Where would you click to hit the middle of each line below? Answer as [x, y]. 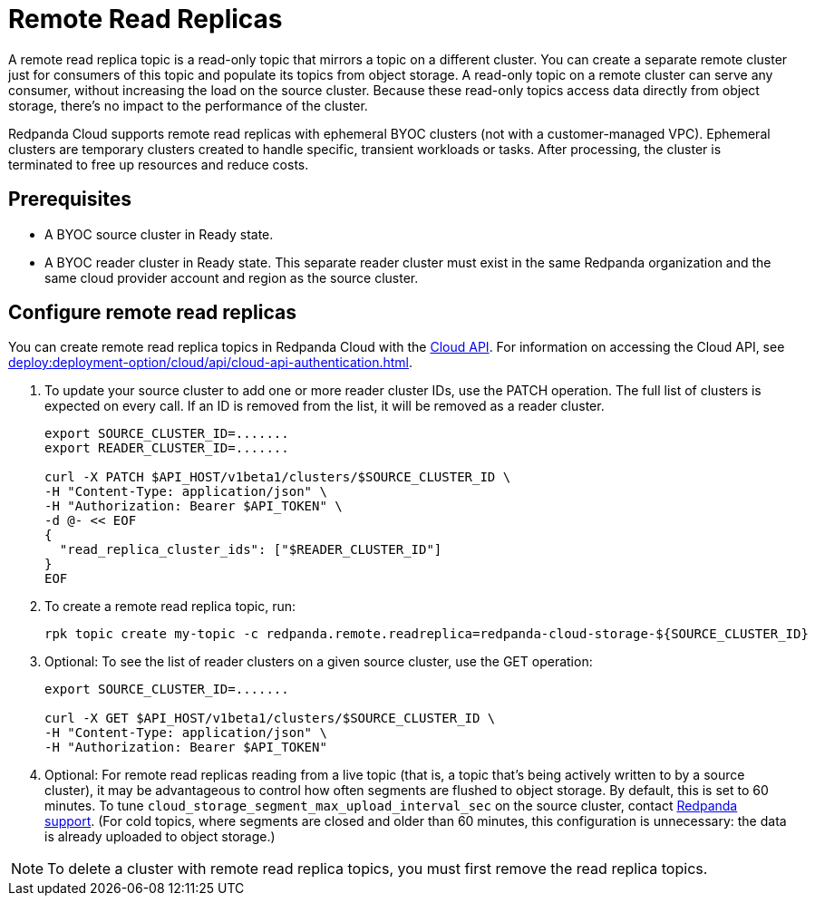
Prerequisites [70, 199]
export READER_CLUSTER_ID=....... [167, 448]
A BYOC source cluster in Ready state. [159, 234]
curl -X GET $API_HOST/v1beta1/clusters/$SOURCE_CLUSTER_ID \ [270, 719]
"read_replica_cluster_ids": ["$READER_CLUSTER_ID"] [251, 550]
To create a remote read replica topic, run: [170, 607]
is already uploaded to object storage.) [160, 837]
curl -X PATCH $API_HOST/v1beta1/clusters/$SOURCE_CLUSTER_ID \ [278, 477]
